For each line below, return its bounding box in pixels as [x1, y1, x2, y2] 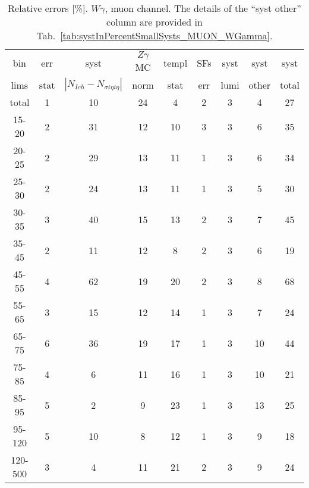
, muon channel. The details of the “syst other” [105, 1, 301, 15]
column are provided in [106, 15, 203, 29]
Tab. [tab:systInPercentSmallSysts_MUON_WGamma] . [36, 29, 273, 42]
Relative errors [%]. [8, 1, 88, 15]
